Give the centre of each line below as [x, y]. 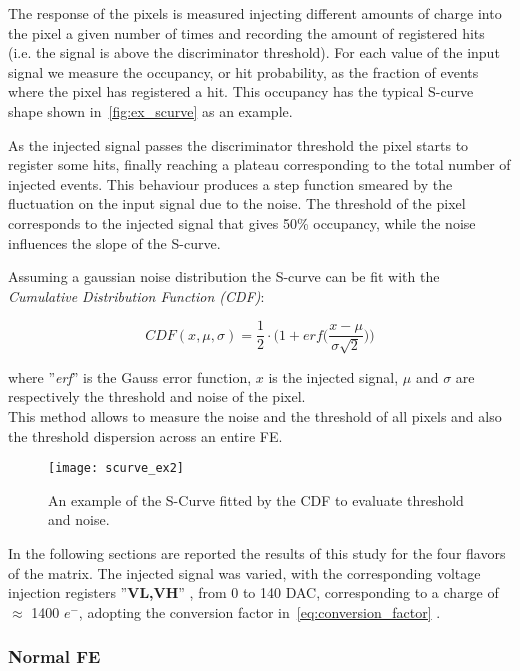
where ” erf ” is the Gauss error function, [130, 376]
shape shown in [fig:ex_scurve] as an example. [150, 110]
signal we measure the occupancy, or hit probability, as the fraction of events [243, 71]
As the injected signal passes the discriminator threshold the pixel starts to [238, 144]
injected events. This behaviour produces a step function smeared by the [230, 183]
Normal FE [54, 656]
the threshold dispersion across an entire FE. [145, 435]
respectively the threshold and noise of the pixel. [157, 396]
